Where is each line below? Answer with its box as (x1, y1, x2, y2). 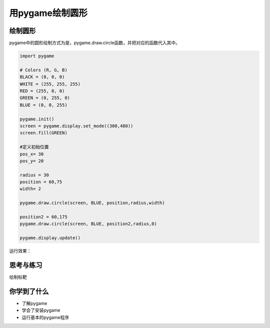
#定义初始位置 (19, 144, 49, 150)
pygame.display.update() (19, 235, 81, 241)
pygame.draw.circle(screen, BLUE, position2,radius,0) (19, 221, 157, 227)
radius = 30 (19, 172, 49, 177)
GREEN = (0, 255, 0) (19, 95, 70, 101)
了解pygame (21, 300, 47, 306)
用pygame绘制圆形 (9, 7, 87, 18)
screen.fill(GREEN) (19, 130, 67, 136)
